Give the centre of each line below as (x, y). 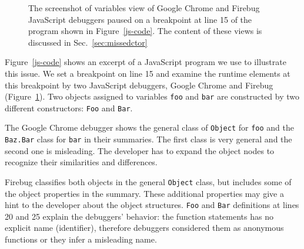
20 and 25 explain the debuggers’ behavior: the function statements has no (139, 216)
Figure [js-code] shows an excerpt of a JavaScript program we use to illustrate (146, 62)
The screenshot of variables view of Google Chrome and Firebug (144, 8)
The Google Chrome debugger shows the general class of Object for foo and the (149, 127)
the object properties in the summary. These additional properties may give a (144, 193)
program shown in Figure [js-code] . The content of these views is (145, 31)
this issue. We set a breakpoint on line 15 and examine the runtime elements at (148, 73)
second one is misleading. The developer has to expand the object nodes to (140, 150)
